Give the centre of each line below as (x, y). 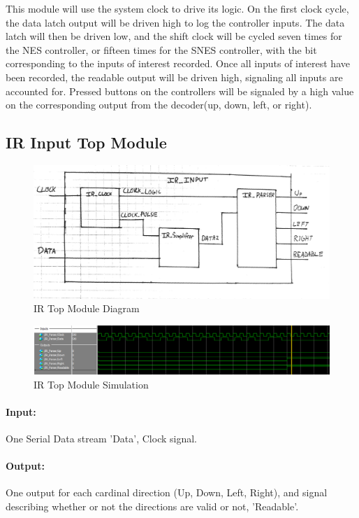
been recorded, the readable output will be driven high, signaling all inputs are (174, 77)
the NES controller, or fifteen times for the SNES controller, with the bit (161, 49)
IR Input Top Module (86, 142)
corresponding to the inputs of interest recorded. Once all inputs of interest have (178, 63)
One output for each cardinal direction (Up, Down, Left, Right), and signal (167, 492)
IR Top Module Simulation (91, 384)
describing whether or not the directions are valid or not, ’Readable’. (152, 506)
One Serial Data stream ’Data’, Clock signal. (102, 438)
